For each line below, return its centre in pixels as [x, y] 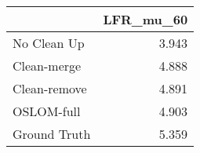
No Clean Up [49, 43]
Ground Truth [52, 134]
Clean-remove [50, 88]
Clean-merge [47, 66]
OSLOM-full [47, 111]
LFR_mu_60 [145, 19]
